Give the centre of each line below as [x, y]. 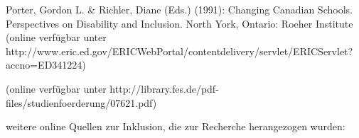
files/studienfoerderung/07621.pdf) [81, 102]
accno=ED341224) [46, 65]
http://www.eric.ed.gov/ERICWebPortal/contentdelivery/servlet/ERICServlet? [179, 51]
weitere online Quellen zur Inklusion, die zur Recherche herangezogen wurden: [176, 126]
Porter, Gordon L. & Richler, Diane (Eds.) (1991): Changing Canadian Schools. [179, 9]
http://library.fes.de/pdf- [164, 88]
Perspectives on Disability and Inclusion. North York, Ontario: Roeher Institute [179, 23]
